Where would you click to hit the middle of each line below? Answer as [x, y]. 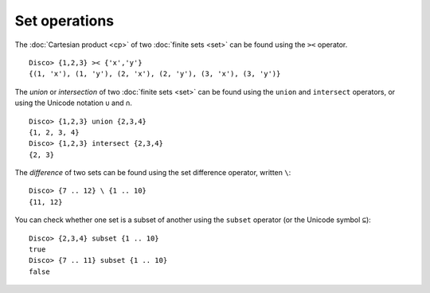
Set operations [64, 21]
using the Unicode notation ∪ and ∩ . [74, 103]
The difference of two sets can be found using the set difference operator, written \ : [153, 173]
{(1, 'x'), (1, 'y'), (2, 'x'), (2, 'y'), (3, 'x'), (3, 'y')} [155, 74]
